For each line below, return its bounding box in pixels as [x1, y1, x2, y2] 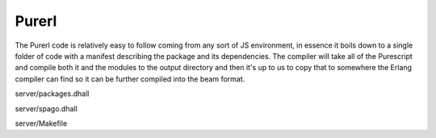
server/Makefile [15, 118, 68, 128]
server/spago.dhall [15, 103, 78, 113]
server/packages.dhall [15, 89, 90, 98]
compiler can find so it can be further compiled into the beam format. [15, 73, 245, 84]
